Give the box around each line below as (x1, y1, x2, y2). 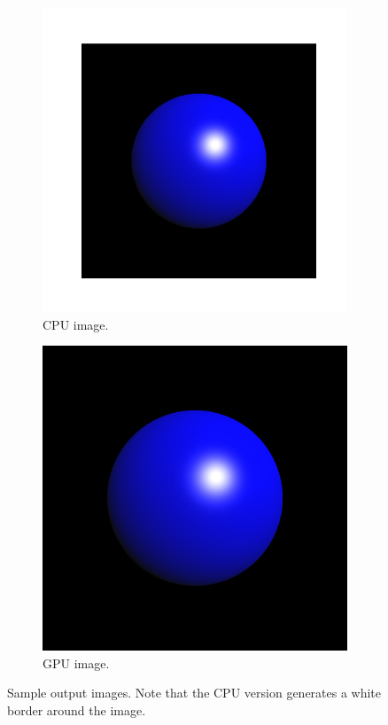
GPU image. (43, 653, 110, 672)
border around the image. (7, 700, 146, 719)
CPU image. (43, 315, 109, 333)
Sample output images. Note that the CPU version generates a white (7, 683, 382, 702)
